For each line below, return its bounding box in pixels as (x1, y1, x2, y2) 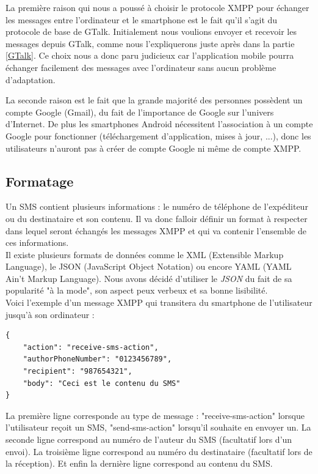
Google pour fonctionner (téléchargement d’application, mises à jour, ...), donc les (5, 129, 311, 142)
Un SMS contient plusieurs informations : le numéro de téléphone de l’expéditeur (5, 200, 308, 213)
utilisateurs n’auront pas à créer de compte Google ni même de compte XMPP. (5, 141, 302, 154)
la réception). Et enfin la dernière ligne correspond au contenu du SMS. (5, 457, 273, 470)
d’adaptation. (5, 73, 56, 86)
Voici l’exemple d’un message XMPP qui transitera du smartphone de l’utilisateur (5, 296, 313, 309)
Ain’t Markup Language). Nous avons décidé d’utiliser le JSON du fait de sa (5, 272, 292, 284)
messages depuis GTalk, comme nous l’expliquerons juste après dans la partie (5, 37, 295, 50)
